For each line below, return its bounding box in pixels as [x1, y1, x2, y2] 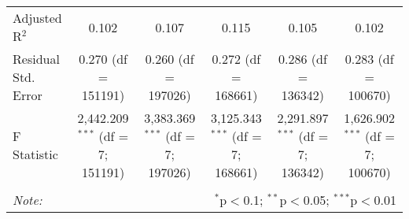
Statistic [13, 145, 58, 163]
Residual [13, 50, 60, 68]
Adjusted [13, 9, 62, 27]
